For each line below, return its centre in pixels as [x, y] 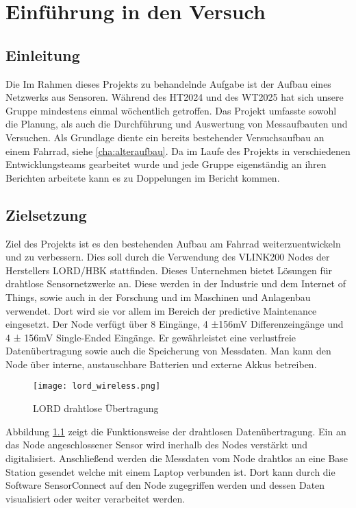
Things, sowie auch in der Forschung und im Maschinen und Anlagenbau [158, 297]
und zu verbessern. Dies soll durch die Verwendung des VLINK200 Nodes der [168, 257]
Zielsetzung [46, 214]
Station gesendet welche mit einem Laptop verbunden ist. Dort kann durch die [170, 471]
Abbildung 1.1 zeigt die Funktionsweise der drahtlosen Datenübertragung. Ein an [176, 431]
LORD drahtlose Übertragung [96, 408]
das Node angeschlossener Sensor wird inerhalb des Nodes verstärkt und [157, 445]
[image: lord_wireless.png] [97, 386]
